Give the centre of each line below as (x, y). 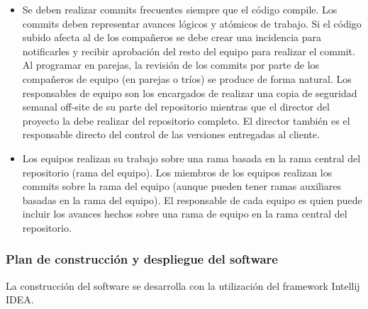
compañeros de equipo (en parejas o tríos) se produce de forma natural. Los (187, 78)
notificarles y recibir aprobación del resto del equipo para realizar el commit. (189, 51)
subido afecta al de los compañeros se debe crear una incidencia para (172, 37)
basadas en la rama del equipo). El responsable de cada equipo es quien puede (192, 200)
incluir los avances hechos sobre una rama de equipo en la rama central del (185, 214)
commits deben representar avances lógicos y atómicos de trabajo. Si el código (192, 23)
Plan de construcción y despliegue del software (142, 259)
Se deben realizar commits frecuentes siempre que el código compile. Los (180, 9)
